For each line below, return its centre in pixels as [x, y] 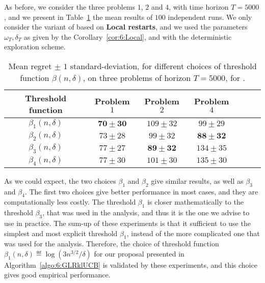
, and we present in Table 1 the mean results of [78, 17]
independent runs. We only [210, 17]
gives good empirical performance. [57, 275]
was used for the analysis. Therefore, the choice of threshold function [112, 244]
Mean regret [30, 66]
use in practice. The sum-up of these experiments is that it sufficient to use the [127, 223]
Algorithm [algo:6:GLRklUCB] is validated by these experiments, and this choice [131, 264]
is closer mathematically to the [195, 202]
